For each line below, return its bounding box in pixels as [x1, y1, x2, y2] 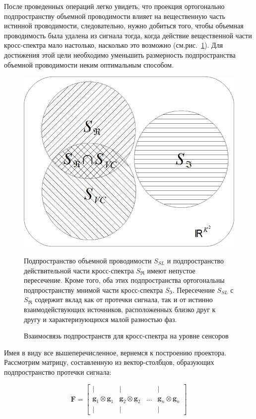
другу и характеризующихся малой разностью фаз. [24, 314, 177, 324]
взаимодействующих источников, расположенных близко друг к [24, 304, 216, 314]
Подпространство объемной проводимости [24, 255, 152, 266]
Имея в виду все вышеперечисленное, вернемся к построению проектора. [4, 347, 227, 357]
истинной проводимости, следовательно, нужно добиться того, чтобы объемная [4, 20, 244, 31]
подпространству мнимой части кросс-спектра [24, 284, 163, 295]
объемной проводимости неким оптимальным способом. [4, 59, 174, 70]
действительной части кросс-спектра [24, 265, 134, 275]
